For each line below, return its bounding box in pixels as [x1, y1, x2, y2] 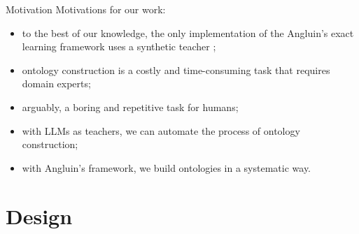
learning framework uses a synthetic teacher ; [22, 39, 216, 54]
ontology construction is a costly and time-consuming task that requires [22, 62, 330, 77]
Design [6, 201, 73, 230]
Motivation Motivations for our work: [6, 2, 166, 16]
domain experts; [22, 76, 91, 91]
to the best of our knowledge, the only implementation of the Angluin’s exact [22, 25, 354, 40]
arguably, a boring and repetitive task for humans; [22, 99, 239, 114]
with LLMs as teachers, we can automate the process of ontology [22, 123, 300, 138]
